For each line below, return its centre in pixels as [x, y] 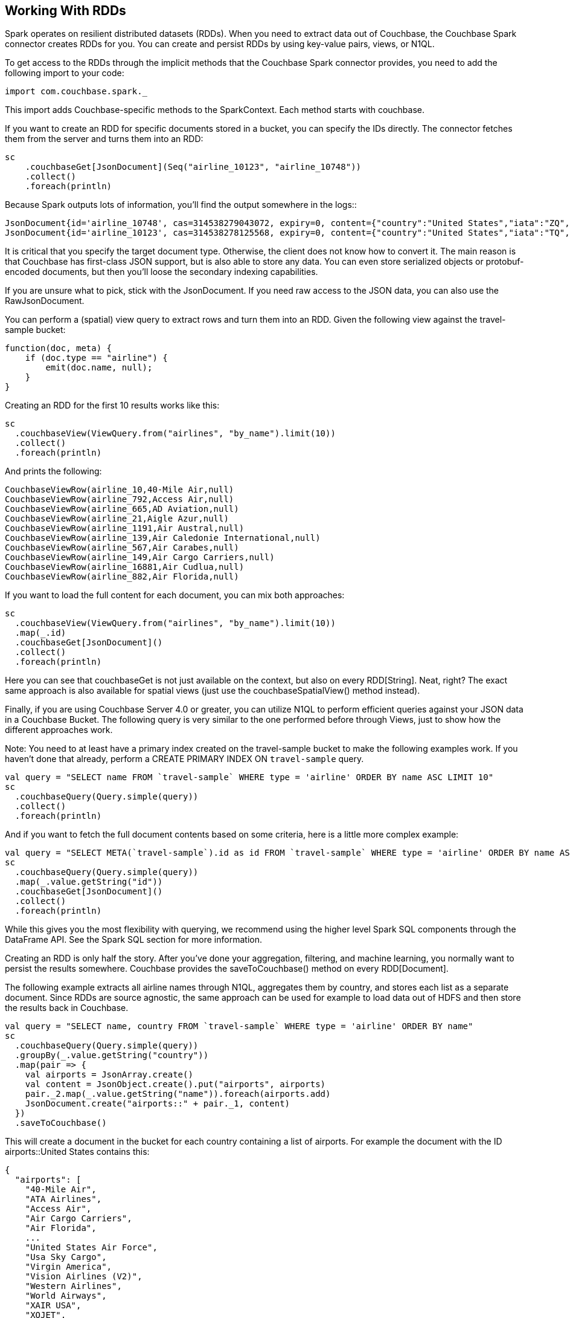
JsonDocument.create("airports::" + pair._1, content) [158, 1104]
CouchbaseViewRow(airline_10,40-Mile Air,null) [120, 490]
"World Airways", [66, 1296]
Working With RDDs [66, 11]
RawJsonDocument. [45, 301]
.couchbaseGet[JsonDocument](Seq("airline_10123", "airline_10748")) [193, 167]
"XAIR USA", [53, 1306]
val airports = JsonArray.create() [109, 1075]
